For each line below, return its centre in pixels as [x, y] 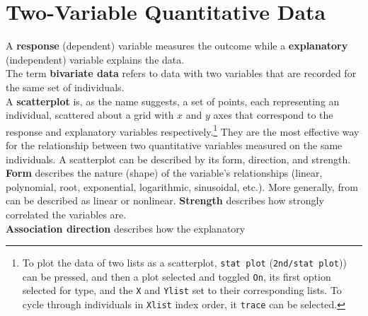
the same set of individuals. [65, 87]
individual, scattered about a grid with [90, 115]
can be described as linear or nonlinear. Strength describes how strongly [165, 200]
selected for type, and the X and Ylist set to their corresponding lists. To [182, 290]
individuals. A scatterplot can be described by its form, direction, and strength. [178, 159]
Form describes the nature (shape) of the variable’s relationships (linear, [164, 173]
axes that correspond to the [273, 115]
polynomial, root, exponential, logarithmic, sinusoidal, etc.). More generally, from [182, 186]
